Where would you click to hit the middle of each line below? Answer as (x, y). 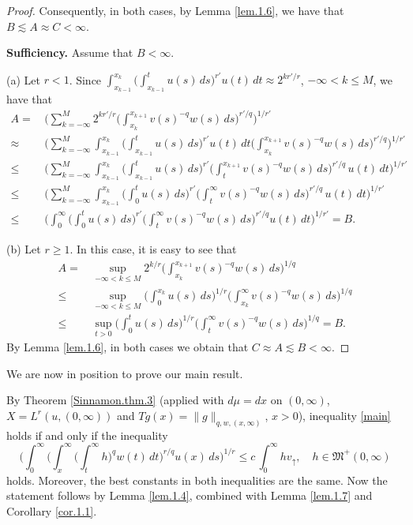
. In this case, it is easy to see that (153, 249)
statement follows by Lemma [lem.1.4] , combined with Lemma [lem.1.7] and (190, 495)
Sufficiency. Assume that (70, 52)
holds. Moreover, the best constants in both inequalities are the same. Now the (197, 480)
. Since (85, 79)
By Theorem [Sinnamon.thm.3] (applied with (115, 400)
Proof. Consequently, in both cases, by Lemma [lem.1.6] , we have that (175, 10)
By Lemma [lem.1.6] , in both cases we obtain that (128, 347)
